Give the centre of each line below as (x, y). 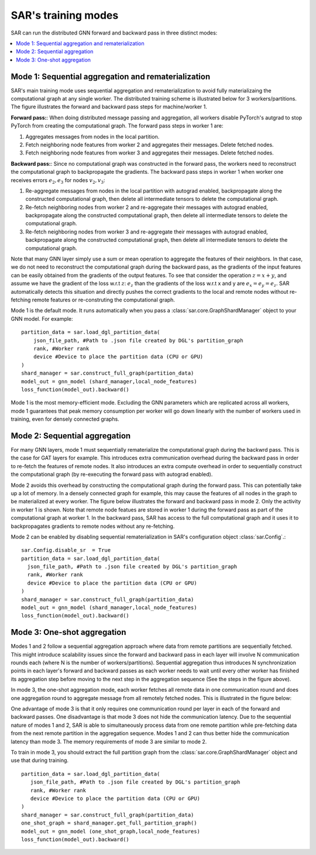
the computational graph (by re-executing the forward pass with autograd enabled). (112, 475)
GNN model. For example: (42, 318)
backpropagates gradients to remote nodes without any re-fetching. (93, 526)
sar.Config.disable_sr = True (66, 550)
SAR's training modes (65, 15)
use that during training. (40, 760)
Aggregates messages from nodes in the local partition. (92, 136)
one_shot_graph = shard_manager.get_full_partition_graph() (109, 823)
